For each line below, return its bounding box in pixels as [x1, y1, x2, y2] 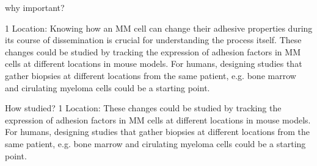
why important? [5, 1, 65, 13]
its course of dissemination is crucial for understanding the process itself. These [5, 33, 302, 46]
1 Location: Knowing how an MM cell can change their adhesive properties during [5, 21, 313, 34]
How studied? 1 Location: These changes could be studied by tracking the [5, 102, 282, 114]
